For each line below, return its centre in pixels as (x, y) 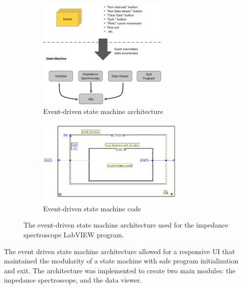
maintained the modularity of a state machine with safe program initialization (121, 261)
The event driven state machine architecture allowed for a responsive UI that (120, 251)
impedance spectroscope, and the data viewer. (73, 280)
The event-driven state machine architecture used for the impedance (126, 225)
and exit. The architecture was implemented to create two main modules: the (120, 270)
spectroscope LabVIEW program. (74, 234)
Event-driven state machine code (92, 208)
